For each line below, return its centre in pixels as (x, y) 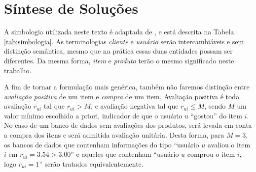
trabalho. (18, 70)
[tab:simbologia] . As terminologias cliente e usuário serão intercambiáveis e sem (124, 41)
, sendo (215, 106)
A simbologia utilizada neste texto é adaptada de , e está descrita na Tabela (119, 32)
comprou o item (211, 154)
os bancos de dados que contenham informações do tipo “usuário (102, 144)
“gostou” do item (216, 115)
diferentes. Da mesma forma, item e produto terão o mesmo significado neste (119, 60)
